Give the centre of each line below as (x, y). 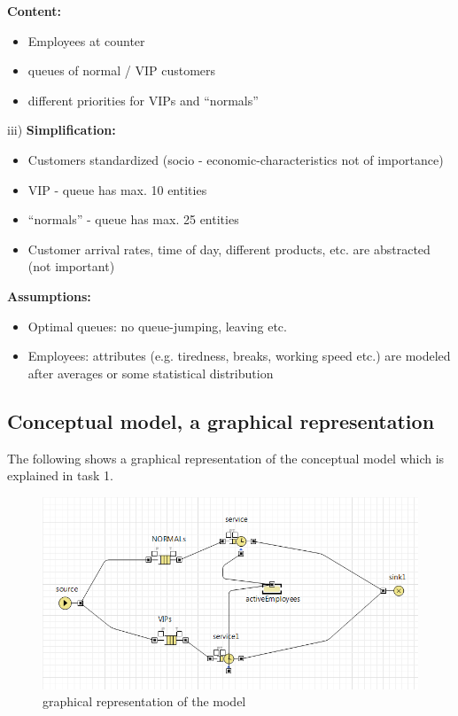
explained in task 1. (60, 475)
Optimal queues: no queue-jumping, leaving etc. (157, 326)
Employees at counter (86, 40)
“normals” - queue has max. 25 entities (133, 219)
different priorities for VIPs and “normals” (143, 100)
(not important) (71, 266)
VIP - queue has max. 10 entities (117, 189)
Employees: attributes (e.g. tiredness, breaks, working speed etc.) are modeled (239, 356)
